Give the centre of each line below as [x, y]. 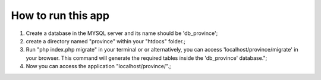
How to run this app [60, 15]
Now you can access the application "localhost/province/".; [99, 66]
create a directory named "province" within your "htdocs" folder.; [106, 41]
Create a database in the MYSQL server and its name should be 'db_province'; [122, 33]
